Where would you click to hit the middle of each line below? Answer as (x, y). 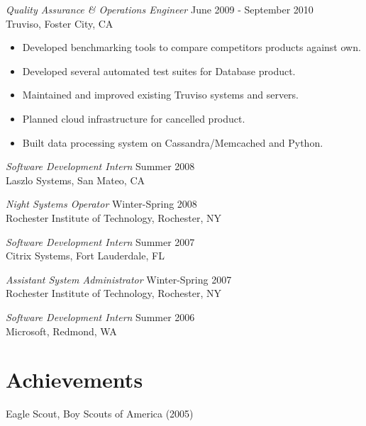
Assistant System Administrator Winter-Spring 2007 (119, 279)
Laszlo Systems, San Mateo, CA (76, 180)
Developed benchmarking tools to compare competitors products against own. (192, 47)
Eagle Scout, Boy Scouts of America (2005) (100, 414)
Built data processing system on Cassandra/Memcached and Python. (173, 142)
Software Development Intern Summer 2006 (100, 316)
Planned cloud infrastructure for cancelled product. (134, 118)
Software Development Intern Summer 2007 (100, 241)
